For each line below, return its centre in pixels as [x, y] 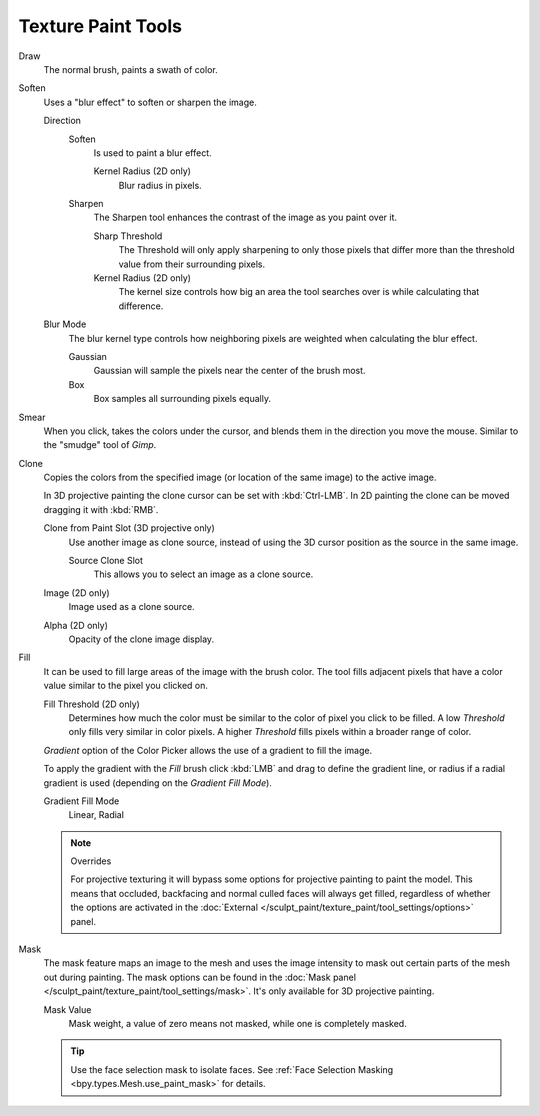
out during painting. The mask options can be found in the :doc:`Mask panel [200, 977]
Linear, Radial [96, 815]
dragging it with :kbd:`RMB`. [101, 509]
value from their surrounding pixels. [192, 264]
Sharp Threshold [128, 236]
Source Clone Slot [106, 561]
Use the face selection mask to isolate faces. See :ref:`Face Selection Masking [232, 1069]
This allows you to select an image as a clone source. [203, 574]
